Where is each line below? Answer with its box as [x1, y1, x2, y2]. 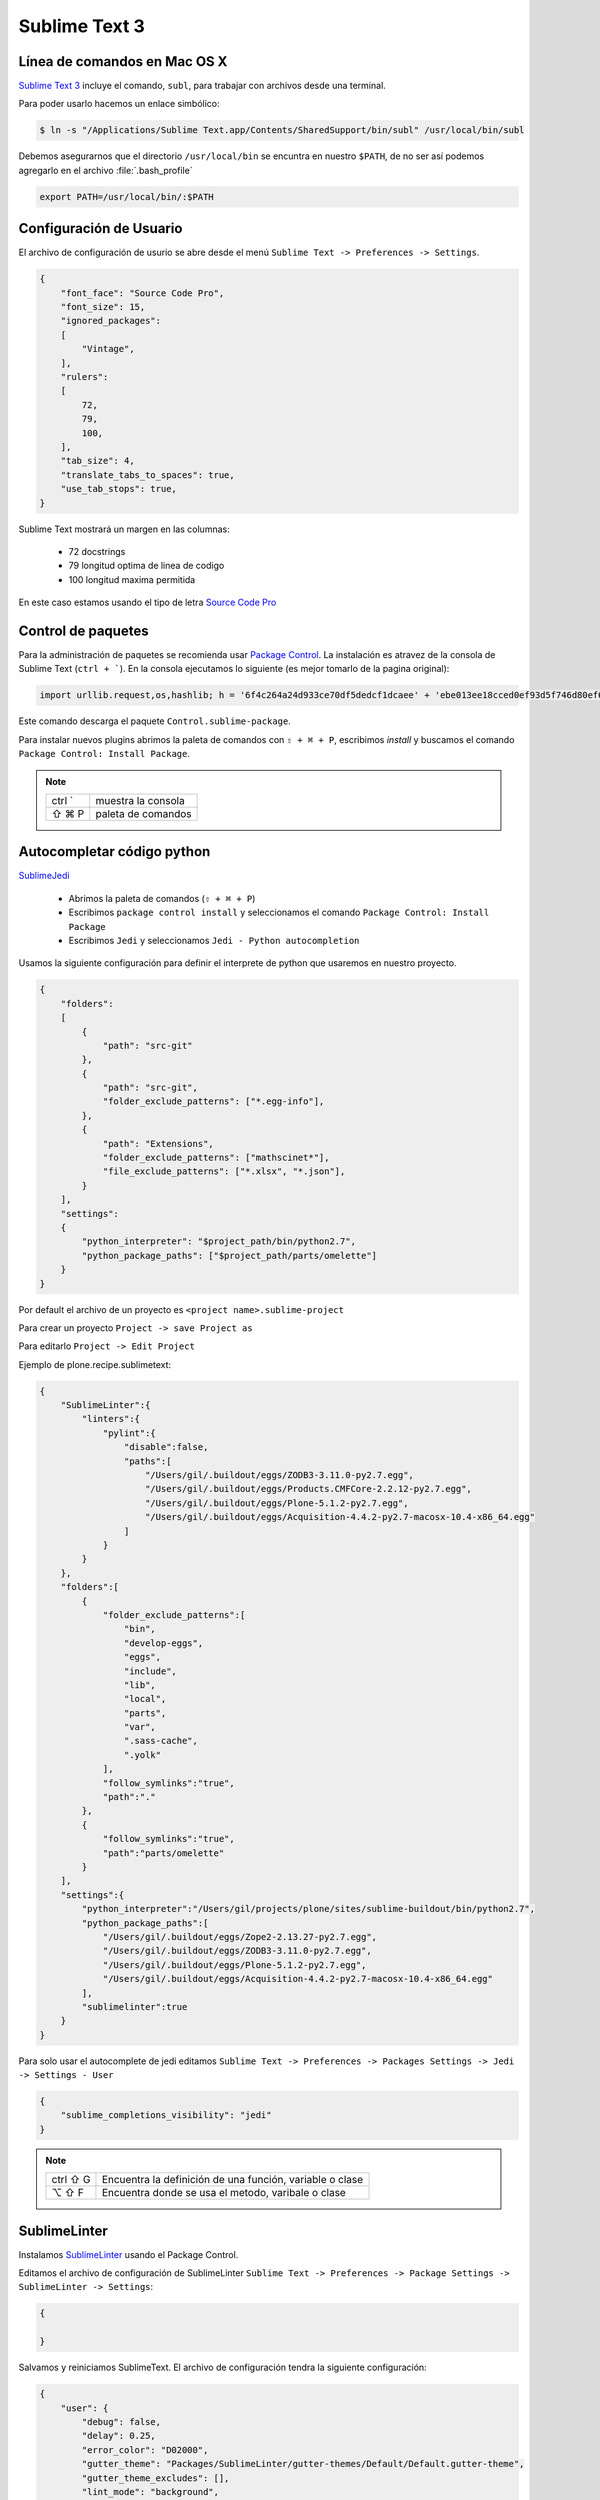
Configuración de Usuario [18, 220, 183, 237]
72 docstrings [68, 545, 126, 557]
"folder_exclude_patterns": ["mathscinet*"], [102, 1152, 330, 1164]
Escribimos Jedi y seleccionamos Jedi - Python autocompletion [68, 934, 360, 946]
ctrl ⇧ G [51, 2173, 91, 2187]
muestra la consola [95, 793, 185, 807]
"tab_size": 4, [60, 455, 135, 467]
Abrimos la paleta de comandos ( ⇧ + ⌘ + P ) [68, 892, 256, 904]
